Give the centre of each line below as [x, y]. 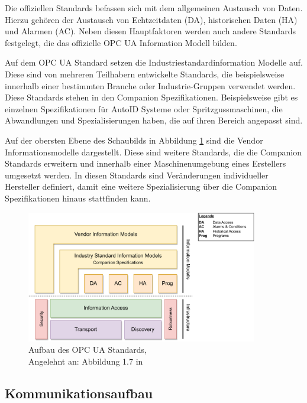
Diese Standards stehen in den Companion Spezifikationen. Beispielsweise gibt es [151, 97]
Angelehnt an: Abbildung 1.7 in [86, 361]
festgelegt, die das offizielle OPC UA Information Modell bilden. [121, 42]
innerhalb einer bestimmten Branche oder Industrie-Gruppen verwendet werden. [150, 85]
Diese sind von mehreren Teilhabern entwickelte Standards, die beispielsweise [145, 74]
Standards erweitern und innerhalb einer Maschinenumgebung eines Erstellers [146, 163]
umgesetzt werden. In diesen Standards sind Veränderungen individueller [137, 175]
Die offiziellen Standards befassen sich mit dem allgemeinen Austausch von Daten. [154, 8]
